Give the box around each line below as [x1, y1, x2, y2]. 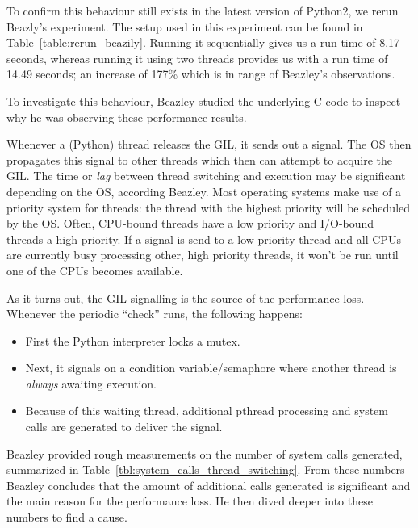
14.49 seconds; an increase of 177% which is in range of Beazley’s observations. [6, 65, 395, 82]
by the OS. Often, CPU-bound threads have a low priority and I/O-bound [6, 215, 374, 232]
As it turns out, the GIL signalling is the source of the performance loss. [6, 289, 365, 306]
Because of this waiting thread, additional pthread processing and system [25, 402, 388, 419]
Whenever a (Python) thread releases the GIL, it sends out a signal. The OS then [6, 136, 412, 153]
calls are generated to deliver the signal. [25, 418, 223, 435]
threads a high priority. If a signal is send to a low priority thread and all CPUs [6, 230, 401, 247]
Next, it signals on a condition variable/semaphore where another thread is [25, 359, 397, 376]
